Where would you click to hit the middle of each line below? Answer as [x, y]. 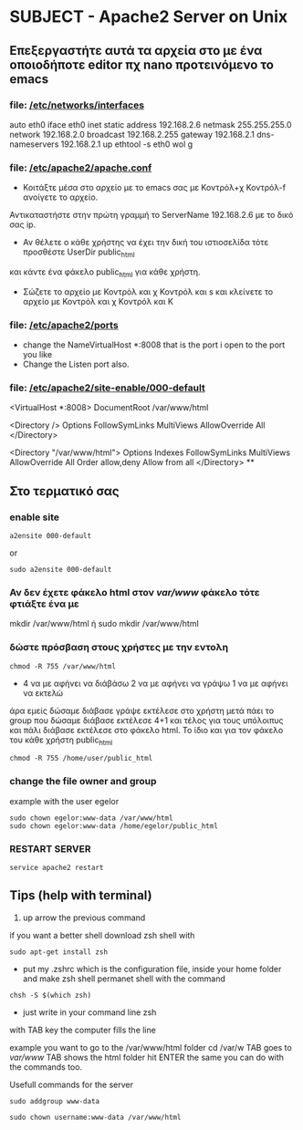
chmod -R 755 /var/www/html [63, 666]
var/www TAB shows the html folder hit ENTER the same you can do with [147, 1057]
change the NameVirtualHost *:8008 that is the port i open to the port [154, 345]
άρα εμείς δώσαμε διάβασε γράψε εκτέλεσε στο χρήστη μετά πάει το [142, 710]
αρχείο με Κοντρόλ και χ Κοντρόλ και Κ [98, 301]
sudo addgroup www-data [55, 1101]
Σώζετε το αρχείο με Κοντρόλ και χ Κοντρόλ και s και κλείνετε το [148, 291]
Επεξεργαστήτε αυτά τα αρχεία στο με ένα [136, 51]
